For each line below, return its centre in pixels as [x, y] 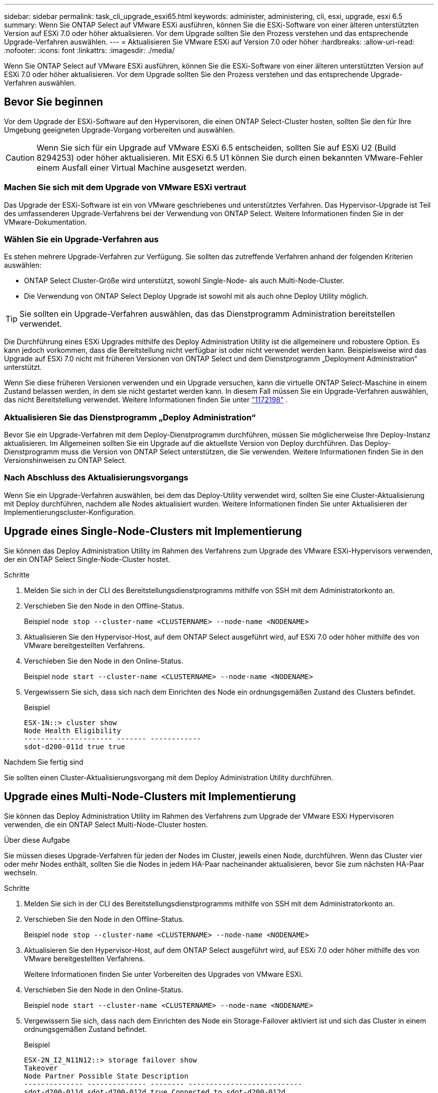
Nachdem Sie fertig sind [44, 762]
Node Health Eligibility [72, 730]
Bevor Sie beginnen [54, 102]
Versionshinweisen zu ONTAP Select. [65, 460]
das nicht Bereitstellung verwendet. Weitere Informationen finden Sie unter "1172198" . [146, 400]
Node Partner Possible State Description [106, 1076]
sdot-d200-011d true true [75, 746]
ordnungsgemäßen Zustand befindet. [85, 1029]
